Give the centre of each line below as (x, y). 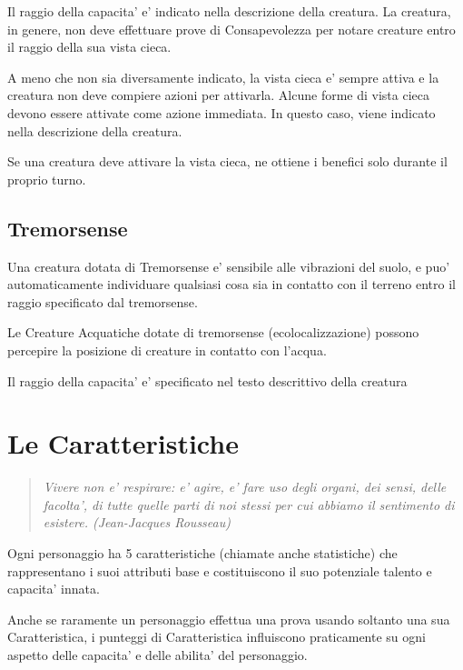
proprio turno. (47, 179)
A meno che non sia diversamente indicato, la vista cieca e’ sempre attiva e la (223, 77)
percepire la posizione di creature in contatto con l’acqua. (167, 350)
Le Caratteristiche (123, 443)
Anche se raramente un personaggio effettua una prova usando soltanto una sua (229, 619)
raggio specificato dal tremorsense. (103, 301)
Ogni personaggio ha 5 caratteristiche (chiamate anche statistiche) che (202, 553)
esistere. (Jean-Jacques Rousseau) (137, 522)
